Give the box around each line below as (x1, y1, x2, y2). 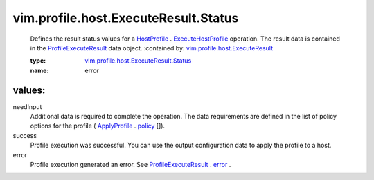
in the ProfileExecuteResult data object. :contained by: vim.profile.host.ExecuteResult (30, 43, 274, 52)
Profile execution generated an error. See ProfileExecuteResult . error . (30, 160, 231, 168)
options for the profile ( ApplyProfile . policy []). (30, 121, 166, 130)
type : (30, 57, 46, 65)
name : (30, 66, 49, 74)
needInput (12, 102, 42, 110)
